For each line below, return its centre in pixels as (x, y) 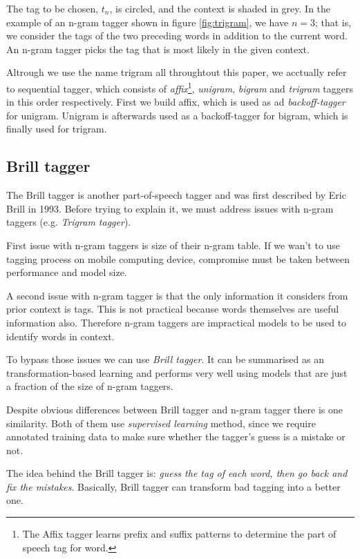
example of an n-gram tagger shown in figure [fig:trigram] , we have (148, 22)
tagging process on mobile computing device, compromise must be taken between (178, 258)
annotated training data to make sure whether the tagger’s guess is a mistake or (176, 437)
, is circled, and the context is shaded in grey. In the (220, 8)
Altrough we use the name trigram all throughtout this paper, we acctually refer (177, 72)
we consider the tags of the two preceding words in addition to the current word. (177, 36)
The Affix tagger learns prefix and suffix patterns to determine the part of (179, 534)
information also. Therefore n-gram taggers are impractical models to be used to (177, 322)
